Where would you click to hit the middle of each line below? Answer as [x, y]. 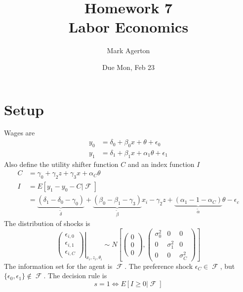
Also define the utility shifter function [61, 164]
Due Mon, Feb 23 [128, 67]
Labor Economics [128, 27]
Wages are [20, 133]
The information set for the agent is [58, 266]
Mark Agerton [128, 50]
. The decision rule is [75, 276]
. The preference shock [159, 266]
